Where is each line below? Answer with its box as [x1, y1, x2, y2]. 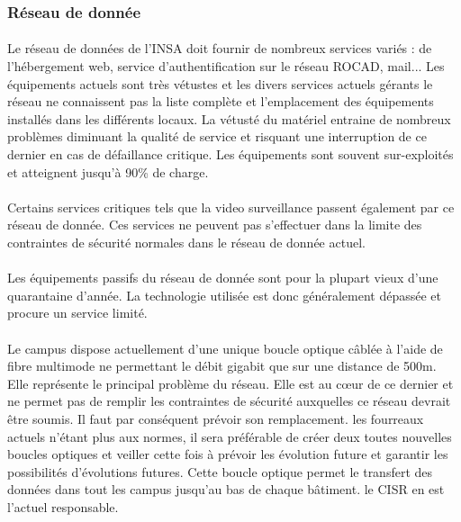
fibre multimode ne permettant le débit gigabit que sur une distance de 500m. [7, 356, 437, 375]
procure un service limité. [7, 303, 148, 322]
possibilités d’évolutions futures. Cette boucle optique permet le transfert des [7, 462, 433, 481]
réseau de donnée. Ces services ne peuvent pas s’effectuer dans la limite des [7, 215, 422, 234]
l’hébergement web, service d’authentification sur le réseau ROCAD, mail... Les [7, 57, 445, 76]
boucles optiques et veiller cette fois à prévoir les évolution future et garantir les [7, 445, 448, 463]
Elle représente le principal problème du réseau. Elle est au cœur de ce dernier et [7, 373, 454, 392]
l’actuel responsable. [7, 497, 119, 516]
